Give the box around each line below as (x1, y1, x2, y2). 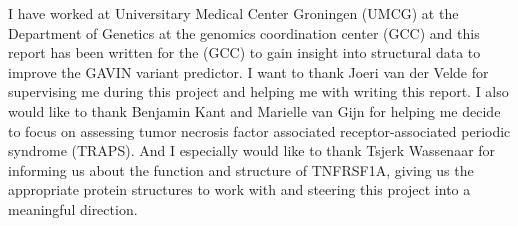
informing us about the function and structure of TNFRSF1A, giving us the (8, 159, 474, 180)
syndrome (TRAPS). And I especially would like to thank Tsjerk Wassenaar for (8, 140, 496, 161)
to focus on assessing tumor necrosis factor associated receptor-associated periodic (8, 120, 511, 141)
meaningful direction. (8, 198, 138, 219)
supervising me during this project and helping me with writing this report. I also (8, 81, 509, 102)
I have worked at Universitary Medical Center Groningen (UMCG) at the (8, 3, 459, 23)
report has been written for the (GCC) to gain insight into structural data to (8, 42, 481, 63)
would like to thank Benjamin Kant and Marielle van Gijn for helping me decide (8, 100, 501, 121)
